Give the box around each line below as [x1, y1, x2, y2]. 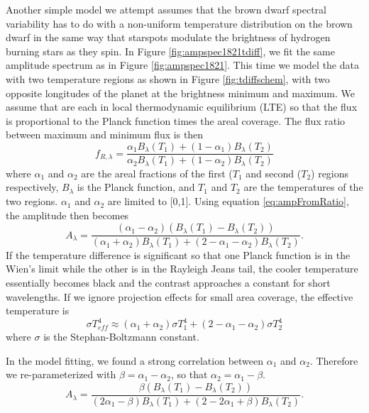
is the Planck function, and [77, 180, 195, 194]
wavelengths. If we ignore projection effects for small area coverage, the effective [6, 289, 353, 304]
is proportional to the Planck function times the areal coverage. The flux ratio [6, 113, 346, 128]
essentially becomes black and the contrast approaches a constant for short [6, 275, 331, 290]
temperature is [6, 303, 70, 318]
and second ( [246, 165, 302, 180]
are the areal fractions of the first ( [81, 165, 233, 180]
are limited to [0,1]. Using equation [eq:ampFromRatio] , [107, 194, 349, 209]
